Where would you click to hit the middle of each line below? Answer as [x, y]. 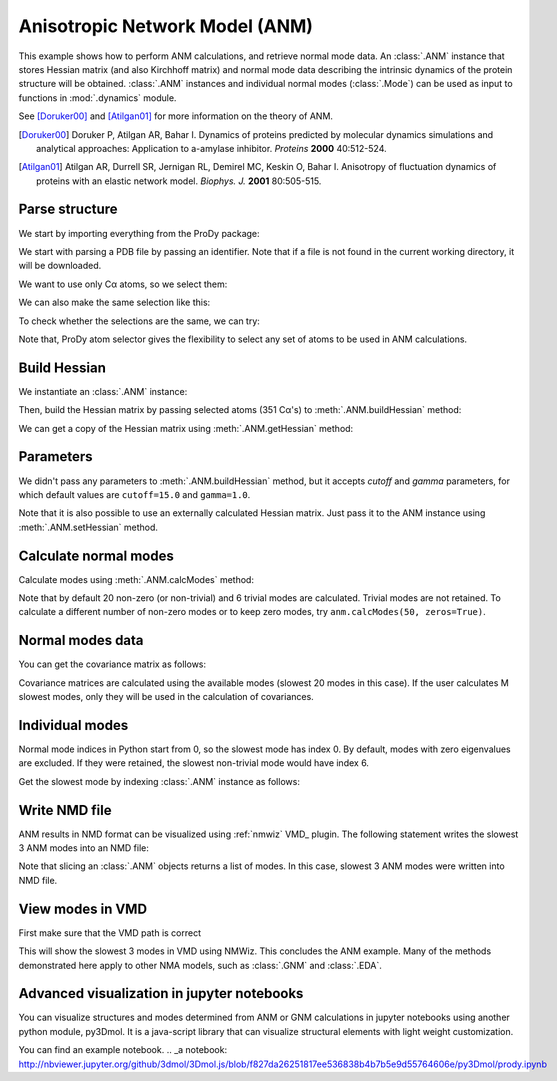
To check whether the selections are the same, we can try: [139, 321]
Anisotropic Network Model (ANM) [166, 26]
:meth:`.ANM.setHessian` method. [88, 527]
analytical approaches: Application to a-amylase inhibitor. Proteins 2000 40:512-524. [211, 148]
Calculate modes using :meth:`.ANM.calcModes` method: [136, 579]
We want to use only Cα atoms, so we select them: [123, 284]
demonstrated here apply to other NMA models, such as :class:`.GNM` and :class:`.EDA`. [200, 965]
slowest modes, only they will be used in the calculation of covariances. [166, 697]
